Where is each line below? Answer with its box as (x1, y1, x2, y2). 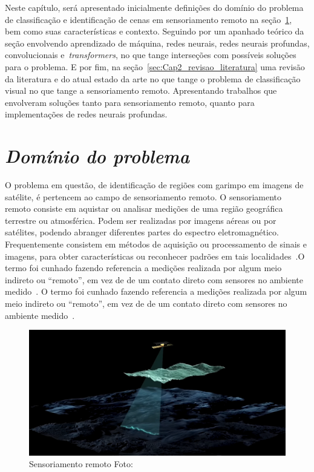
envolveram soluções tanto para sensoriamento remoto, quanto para (5, 96, 255, 108)
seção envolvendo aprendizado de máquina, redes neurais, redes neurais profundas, (5, 36, 310, 49)
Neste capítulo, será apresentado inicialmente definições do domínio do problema (5, 1, 304, 13)
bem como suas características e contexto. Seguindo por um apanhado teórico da (5, 25, 304, 38)
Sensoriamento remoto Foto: (29, 457, 133, 470)
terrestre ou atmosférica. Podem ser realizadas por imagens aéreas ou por (5, 214, 276, 226)
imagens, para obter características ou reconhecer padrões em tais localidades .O (5, 249, 305, 262)
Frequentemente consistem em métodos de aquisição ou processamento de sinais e (5, 238, 307, 251)
